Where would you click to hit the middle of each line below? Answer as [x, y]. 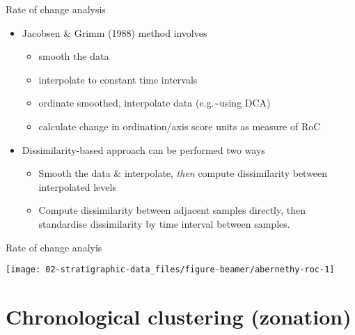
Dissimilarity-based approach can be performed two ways [143, 149]
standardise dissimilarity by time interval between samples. [164, 223]
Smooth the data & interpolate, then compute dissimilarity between [183, 173]
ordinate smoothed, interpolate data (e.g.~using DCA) [155, 103]
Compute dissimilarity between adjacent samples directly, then [172, 210]
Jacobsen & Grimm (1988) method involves [115, 32]
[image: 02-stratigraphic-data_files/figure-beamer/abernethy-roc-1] [170, 270]
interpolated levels [77, 186]
